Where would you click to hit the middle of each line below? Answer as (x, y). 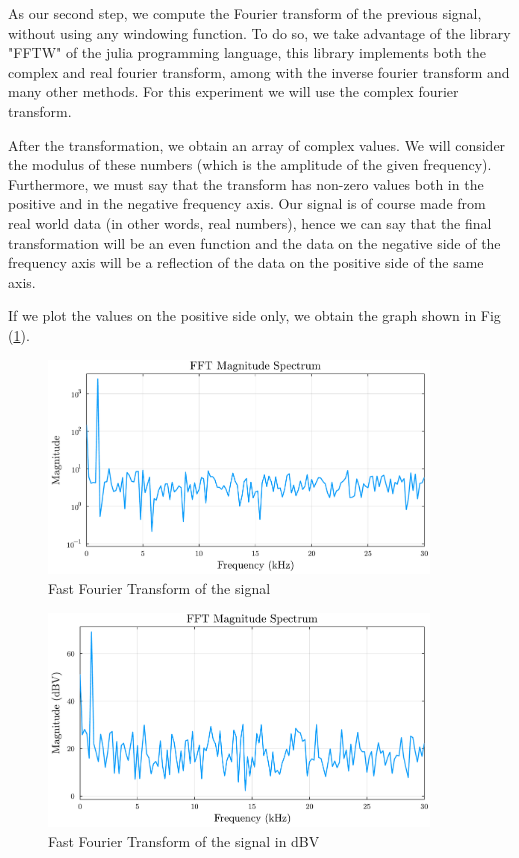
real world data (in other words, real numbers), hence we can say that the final (250, 222)
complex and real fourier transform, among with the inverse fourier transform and (259, 71)
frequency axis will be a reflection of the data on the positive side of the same (246, 262)
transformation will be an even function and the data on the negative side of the (254, 242)
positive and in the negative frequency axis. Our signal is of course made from (247, 203)
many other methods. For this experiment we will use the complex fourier (233, 91)
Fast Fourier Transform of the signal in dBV (184, 840)
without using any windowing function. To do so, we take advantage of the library (259, 32)
